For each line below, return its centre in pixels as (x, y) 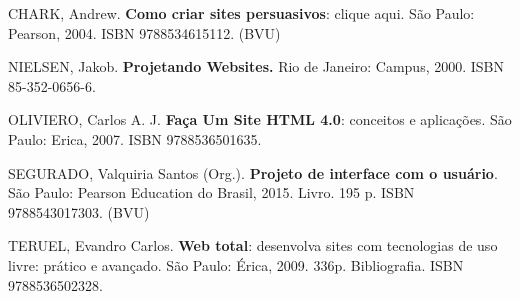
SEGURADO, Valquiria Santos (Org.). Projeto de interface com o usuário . (253, 172)
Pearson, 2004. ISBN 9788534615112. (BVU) (144, 32)
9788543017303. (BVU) (79, 211)
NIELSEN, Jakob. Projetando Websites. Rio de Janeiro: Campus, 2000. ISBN (256, 66)
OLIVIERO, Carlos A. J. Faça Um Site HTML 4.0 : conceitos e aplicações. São (260, 119)
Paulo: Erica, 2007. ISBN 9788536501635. (135, 138)
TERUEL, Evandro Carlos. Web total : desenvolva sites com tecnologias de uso (253, 245)
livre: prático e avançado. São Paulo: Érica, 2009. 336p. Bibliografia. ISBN (236, 264)
